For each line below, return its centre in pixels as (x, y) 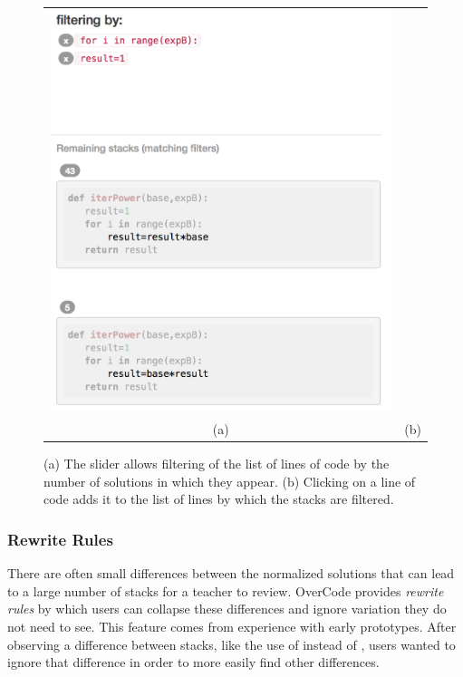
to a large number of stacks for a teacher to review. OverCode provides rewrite (226, 590)
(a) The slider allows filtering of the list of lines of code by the (217, 464)
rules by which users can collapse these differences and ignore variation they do (227, 609)
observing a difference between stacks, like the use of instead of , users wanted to (231, 644)
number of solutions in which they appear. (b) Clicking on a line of (230, 481)
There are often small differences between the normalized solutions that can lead (231, 573)
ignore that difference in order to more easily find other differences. (193, 662)
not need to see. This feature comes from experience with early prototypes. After (232, 627)
